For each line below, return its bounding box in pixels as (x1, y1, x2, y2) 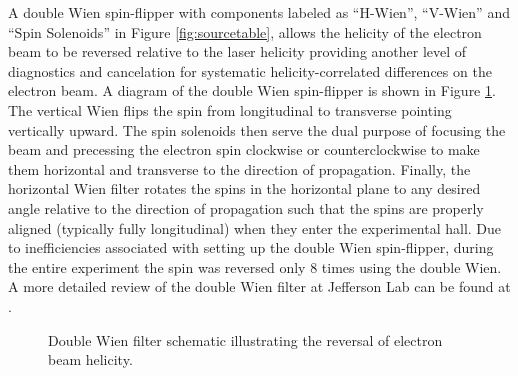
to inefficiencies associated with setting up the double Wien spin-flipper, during (8, 237, 494, 258)
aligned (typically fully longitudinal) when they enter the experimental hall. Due (8, 217, 502, 238)
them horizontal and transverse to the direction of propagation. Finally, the (8, 158, 471, 179)
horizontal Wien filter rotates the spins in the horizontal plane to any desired (8, 178, 481, 199)
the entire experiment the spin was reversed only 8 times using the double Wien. (8, 256, 502, 277)
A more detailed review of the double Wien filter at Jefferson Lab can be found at (8, 276, 511, 297)
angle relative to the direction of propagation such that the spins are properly (8, 197, 484, 218)
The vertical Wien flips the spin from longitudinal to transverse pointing (8, 99, 452, 120)
